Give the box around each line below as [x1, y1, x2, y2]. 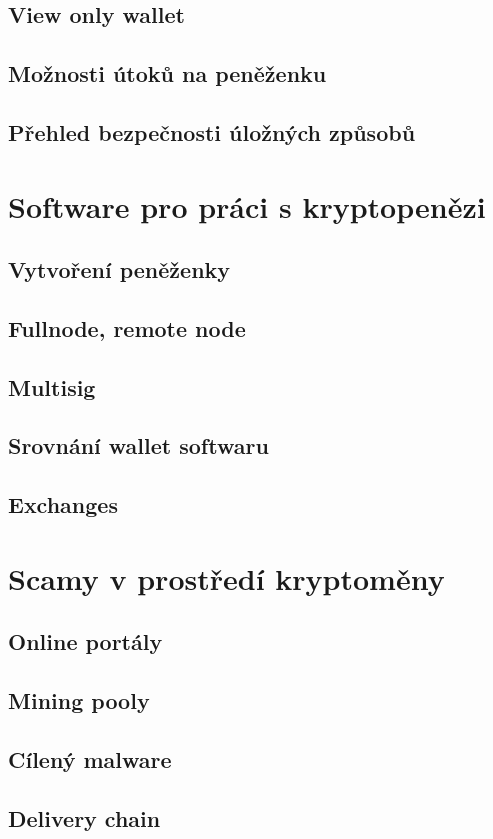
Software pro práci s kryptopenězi [8, 185, 486, 226]
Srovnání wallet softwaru [8, 430, 269, 461]
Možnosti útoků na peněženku [8, 58, 327, 89]
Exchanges [8, 489, 118, 520]
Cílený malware [8, 743, 172, 774]
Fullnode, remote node [8, 312, 246, 343]
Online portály [8, 626, 163, 657]
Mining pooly [8, 685, 150, 716]
